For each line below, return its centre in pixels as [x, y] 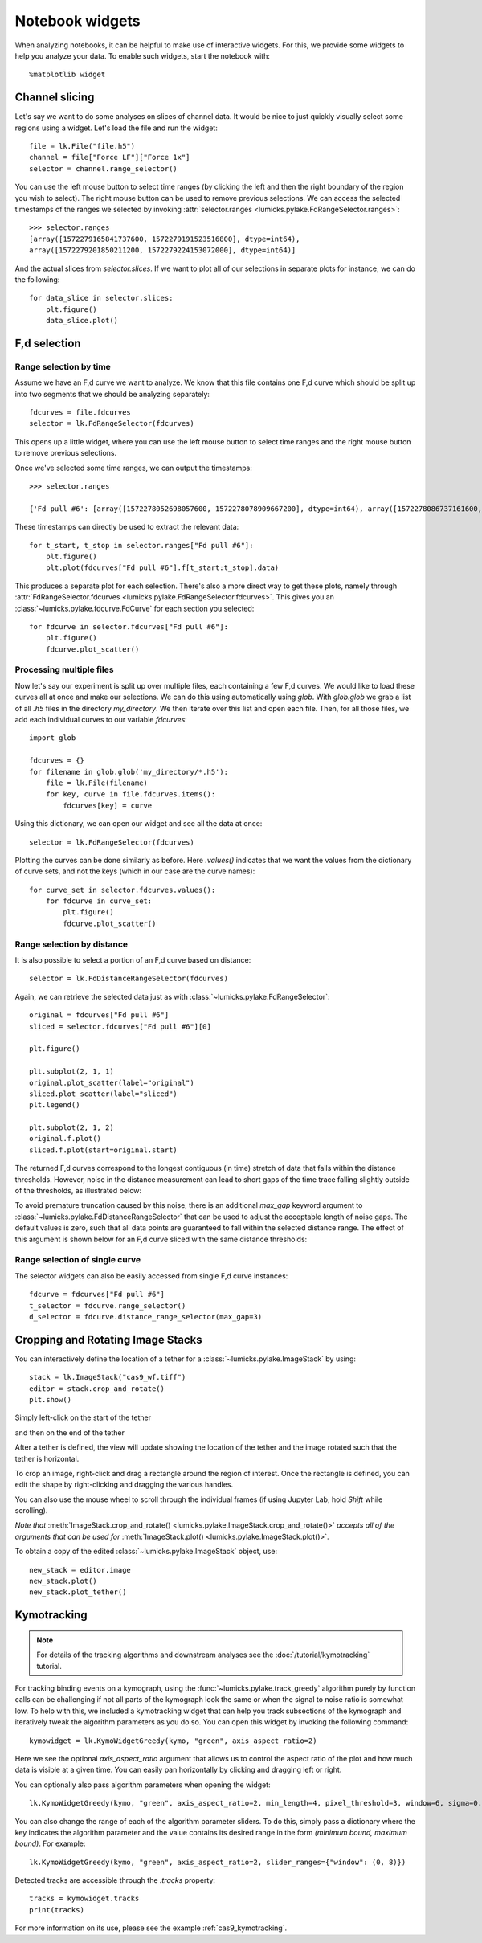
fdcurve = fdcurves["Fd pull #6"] [97, 1295]
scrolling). [31, 1511]
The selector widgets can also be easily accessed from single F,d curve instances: [151, 1276]
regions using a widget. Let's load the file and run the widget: [116, 128]
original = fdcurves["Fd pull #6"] [99, 1015]
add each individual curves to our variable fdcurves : [101, 719]
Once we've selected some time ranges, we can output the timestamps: [133, 468]
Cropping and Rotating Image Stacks [108, 1339]
